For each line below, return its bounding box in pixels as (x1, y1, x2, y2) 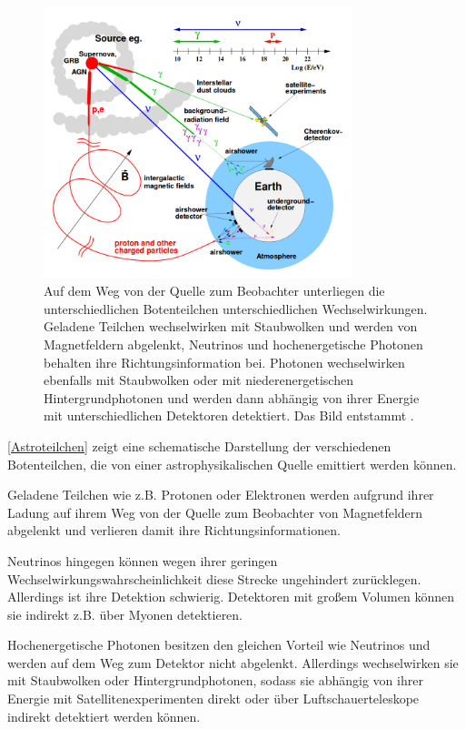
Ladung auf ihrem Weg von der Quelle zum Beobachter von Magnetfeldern (7, 502, 423, 521)
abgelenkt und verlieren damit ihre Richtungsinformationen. (7, 521, 341, 540)
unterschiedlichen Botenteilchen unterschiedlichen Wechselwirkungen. (44, 299, 428, 318)
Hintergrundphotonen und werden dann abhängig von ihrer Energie (44, 388, 420, 407)
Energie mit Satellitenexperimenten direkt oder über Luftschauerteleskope (7, 689, 420, 708)
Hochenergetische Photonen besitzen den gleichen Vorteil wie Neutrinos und (7, 635, 431, 654)
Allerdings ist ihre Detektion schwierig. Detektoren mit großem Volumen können (7, 587, 454, 606)
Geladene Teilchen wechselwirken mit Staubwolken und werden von (44, 317, 418, 336)
